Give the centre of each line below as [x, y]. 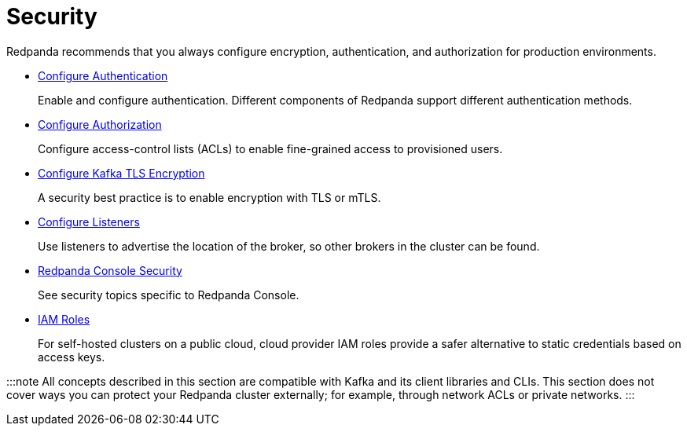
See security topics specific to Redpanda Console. [169, 295]
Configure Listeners [89, 221]
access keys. [72, 357]
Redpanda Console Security [110, 270]
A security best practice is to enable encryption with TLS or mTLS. [209, 197]
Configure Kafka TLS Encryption [121, 173]
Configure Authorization [100, 124]
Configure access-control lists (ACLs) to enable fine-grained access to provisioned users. [270, 148]
